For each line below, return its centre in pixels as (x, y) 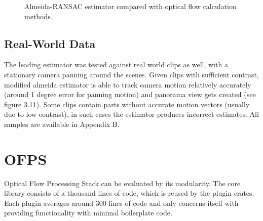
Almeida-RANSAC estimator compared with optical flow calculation (130, 6)
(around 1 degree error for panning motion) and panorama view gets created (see (130, 94)
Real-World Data (50, 43)
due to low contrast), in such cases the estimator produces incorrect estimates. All (131, 114)
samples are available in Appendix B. (62, 124)
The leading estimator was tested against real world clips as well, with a (116, 64)
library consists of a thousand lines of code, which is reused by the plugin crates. (129, 193)
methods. (39, 16)
